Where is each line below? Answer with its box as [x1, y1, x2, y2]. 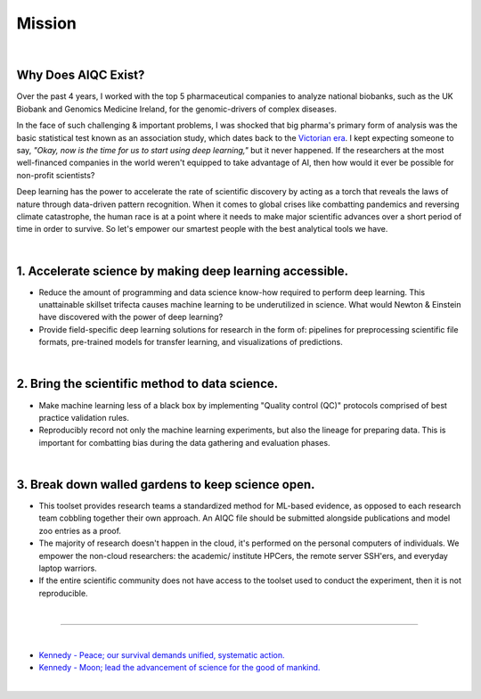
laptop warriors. [38, 563, 97, 573]
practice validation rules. [38, 412, 129, 423]
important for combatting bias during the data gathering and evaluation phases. [38, 437, 330, 448]
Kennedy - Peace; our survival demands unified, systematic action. [38, 649, 285, 660]
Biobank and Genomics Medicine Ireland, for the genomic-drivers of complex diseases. [16, 103, 338, 114]
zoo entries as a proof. [38, 525, 122, 536]
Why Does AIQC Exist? [16, 68, 145, 83]
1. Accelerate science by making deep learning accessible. [16, 263, 349, 278]
